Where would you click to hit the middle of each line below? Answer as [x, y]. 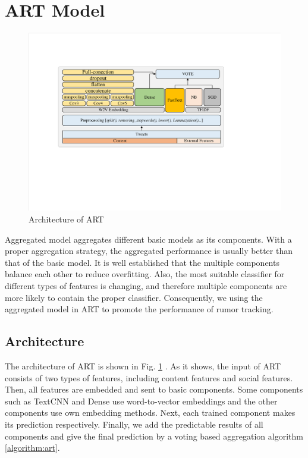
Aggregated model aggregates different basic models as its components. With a [148, 239]
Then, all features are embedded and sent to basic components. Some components [154, 389]
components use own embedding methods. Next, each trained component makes [150, 412]
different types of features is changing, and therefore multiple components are [146, 286]
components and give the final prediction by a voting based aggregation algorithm [154, 436]
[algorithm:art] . [32, 448]
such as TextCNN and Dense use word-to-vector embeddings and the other [141, 401]
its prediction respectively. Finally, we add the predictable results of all [134, 424]
